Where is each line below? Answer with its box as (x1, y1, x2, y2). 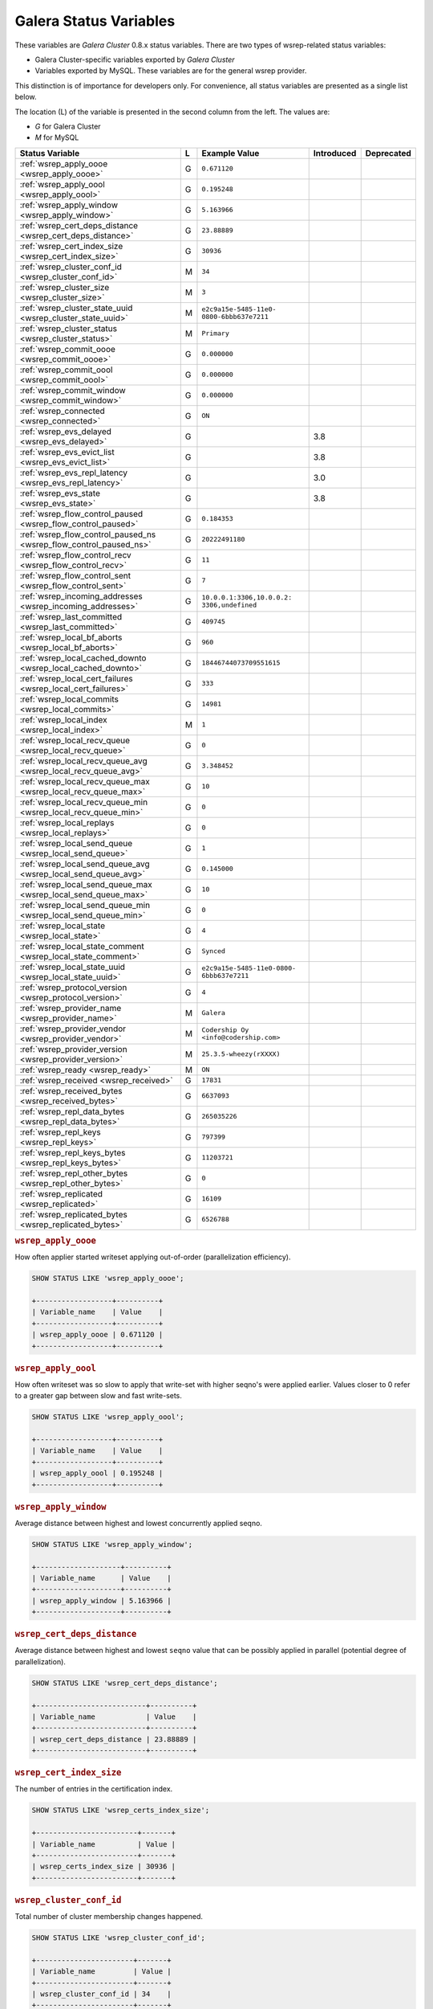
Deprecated (365, 147, 412, 158)
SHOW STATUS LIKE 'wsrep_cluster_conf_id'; (31, 1933, 206, 1942)
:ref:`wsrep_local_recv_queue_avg (19, 755, 148, 767)
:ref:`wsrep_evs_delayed (19, 426, 112, 437)
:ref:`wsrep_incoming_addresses (19, 591, 144, 602)
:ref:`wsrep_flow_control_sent (19, 570, 132, 581)
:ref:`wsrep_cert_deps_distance (19, 219, 139, 231)
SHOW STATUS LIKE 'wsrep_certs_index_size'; (31, 1806, 210, 1815)
